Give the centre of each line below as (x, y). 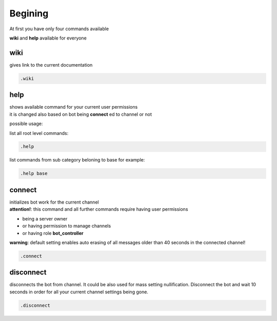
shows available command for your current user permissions (74, 107)
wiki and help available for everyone (48, 38)
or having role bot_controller (53, 233)
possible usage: (26, 124)
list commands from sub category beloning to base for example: (77, 160)
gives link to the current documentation (51, 65)
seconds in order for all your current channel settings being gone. (79, 292)
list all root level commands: (39, 133)
